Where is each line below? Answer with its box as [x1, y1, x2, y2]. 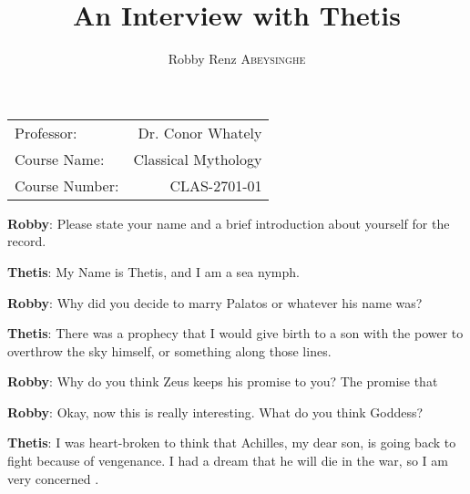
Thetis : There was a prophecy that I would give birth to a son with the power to [7, 324, 464, 343]
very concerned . [7, 468, 99, 488]
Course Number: [15, 174, 119, 196]
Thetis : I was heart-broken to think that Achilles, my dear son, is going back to [7, 433, 456, 452]
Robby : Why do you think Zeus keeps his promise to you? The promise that [7, 372, 438, 391]
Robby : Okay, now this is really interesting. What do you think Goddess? [7, 402, 424, 421]
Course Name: [15, 148, 105, 170]
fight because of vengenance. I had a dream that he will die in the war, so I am [7, 451, 448, 470]
